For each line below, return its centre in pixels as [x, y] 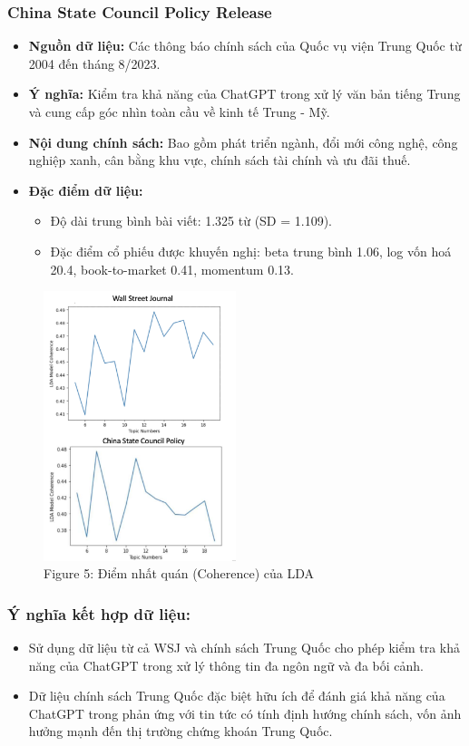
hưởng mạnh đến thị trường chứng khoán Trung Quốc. [181, 731]
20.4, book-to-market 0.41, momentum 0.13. [172, 269]
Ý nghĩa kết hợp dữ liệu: [99, 613]
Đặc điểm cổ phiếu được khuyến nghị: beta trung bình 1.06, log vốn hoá [251, 251]
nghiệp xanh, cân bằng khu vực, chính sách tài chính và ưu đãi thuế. [220, 160]
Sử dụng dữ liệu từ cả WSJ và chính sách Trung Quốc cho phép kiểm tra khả [244, 647]
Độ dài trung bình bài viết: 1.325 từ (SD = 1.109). [191, 221]
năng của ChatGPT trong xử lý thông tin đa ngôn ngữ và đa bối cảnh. [226, 665]
